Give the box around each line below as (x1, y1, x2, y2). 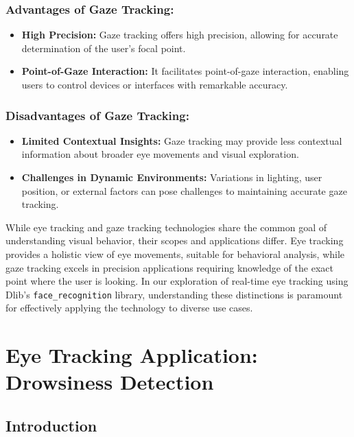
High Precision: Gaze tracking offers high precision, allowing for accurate (21, 27, 338, 42)
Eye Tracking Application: (5, 341, 258, 369)
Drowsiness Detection (5, 368, 214, 396)
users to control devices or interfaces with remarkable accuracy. (21, 78, 288, 91)
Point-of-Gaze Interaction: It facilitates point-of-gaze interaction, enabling (21, 64, 349, 78)
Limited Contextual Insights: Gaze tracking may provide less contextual (21, 133, 342, 147)
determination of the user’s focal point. (21, 40, 186, 55)
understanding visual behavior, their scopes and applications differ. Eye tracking (5, 233, 344, 248)
